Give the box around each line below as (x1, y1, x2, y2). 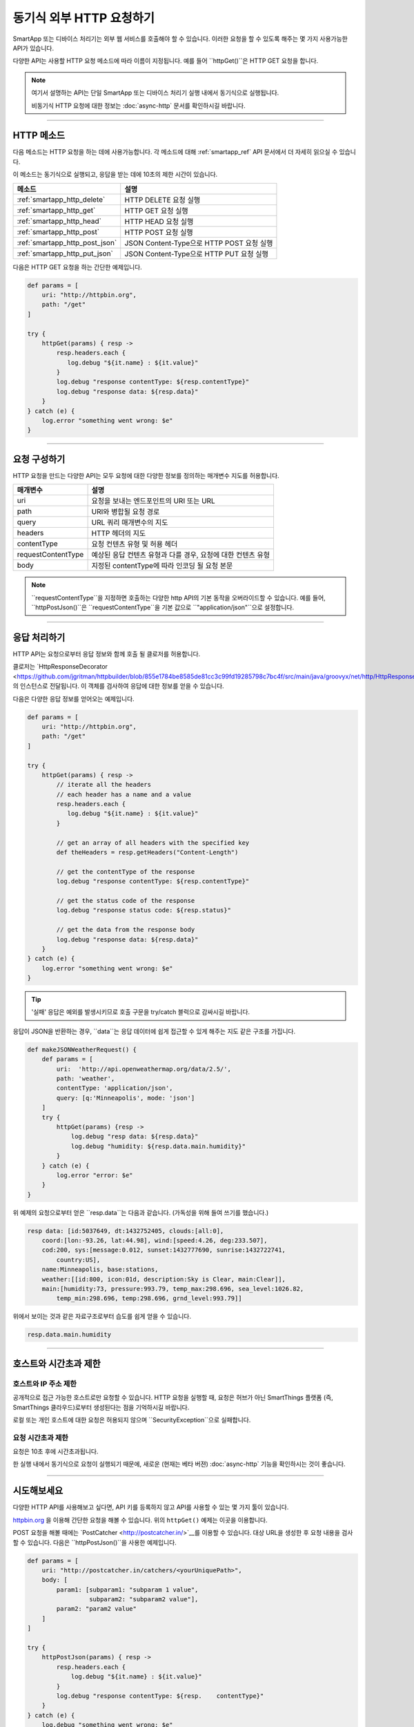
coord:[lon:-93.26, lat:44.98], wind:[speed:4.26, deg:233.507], (41, 1237, 268, 1245)
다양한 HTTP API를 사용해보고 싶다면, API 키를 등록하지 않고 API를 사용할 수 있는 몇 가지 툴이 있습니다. (12, 1503, 289, 1511)
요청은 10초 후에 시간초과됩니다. (12, 1447, 99, 1456)
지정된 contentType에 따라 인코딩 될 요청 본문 (91, 561, 233, 571)
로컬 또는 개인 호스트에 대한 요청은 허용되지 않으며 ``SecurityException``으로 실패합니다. (12, 1415, 251, 1424)
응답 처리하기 (12, 631, 66, 643)
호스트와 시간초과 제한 (12, 1357, 101, 1369)
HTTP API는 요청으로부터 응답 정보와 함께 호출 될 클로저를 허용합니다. (12, 650, 201, 658)
